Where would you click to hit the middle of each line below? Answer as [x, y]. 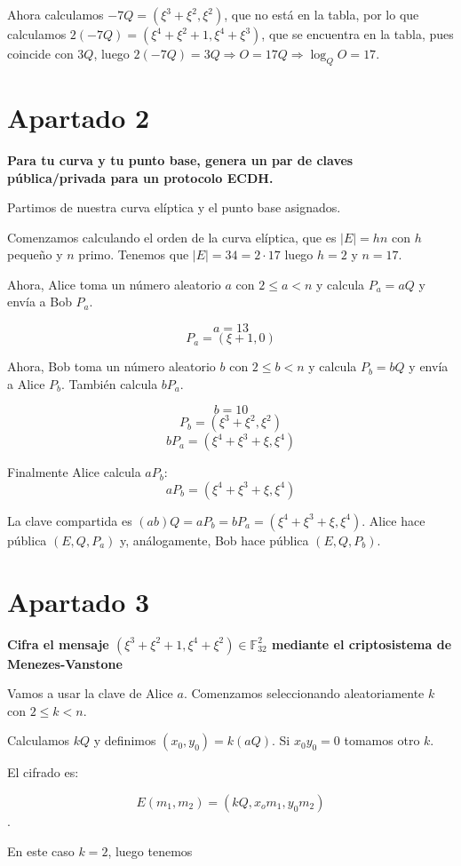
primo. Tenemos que [134, 254]
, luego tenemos [150, 850]
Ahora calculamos [56, 14]
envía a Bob [40, 302]
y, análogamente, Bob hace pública [215, 540]
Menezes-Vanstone [65, 663]
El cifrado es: [43, 772]
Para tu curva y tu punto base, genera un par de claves [180, 159]
